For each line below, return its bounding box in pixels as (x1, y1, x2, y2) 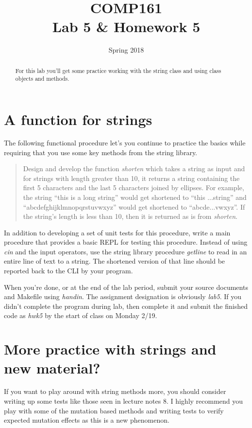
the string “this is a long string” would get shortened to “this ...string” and (23, 192, 247, 202)
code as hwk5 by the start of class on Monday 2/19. (4, 310, 157, 321)
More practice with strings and (4, 339, 217, 359)
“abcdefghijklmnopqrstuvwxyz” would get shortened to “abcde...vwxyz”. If (23, 201, 245, 212)
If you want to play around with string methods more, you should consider (4, 386, 226, 396)
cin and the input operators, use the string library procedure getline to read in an (4, 246, 247, 256)
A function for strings (4, 109, 152, 129)
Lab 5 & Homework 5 (52, 17, 201, 36)
